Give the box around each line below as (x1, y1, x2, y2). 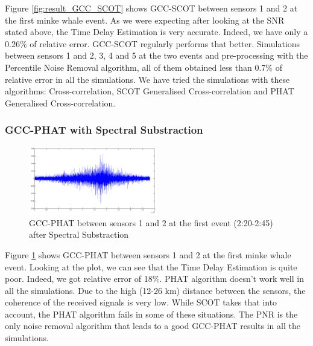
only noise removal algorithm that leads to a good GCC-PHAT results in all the (5, 319, 300, 332)
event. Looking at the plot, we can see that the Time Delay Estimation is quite (5, 260, 297, 273)
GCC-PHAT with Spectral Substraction (5, 122, 203, 137)
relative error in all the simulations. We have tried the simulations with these (5, 73, 290, 85)
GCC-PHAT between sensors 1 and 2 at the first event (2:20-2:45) (29, 216, 273, 229)
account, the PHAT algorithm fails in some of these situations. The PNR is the (5, 307, 298, 320)
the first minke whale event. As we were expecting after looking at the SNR (5, 13, 285, 26)
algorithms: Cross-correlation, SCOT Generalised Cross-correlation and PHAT (5, 85, 294, 97)
